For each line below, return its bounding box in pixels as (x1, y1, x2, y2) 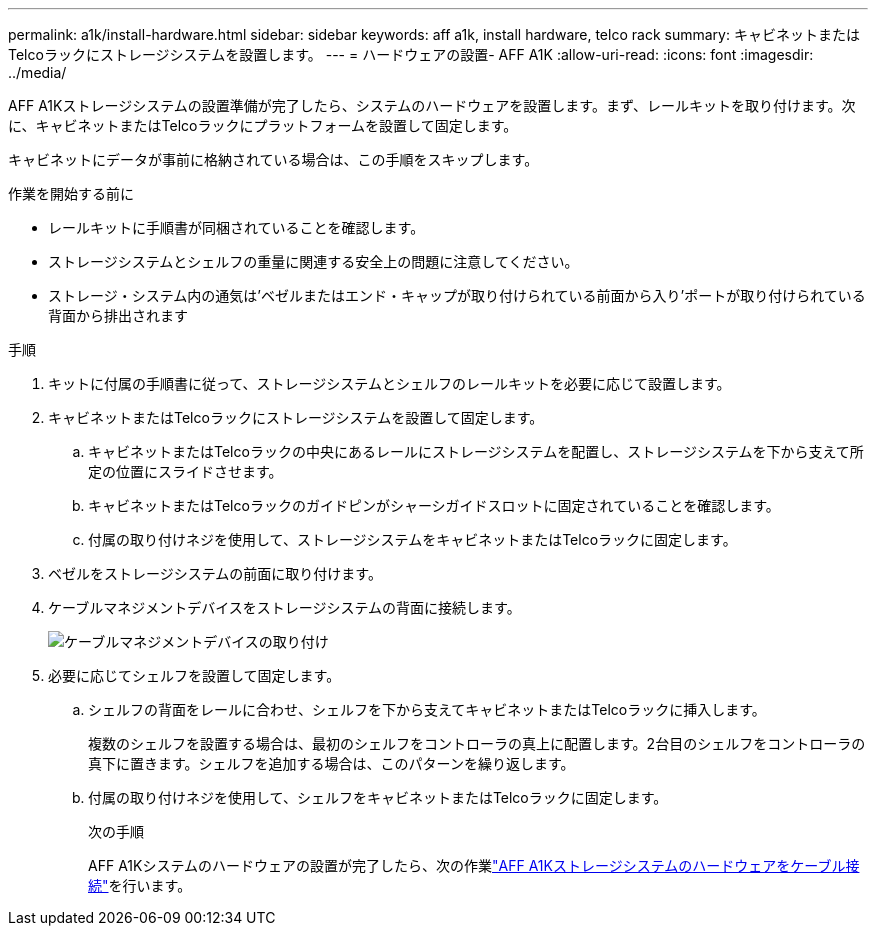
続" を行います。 (88, 877, 192, 894)
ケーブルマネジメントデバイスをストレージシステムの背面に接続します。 (48, 599, 521, 616)
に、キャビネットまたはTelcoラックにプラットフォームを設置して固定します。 (8, 117, 518, 134)
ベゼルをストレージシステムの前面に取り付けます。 (48, 565, 382, 582)
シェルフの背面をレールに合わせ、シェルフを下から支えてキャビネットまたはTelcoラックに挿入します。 (88, 701, 766, 718)
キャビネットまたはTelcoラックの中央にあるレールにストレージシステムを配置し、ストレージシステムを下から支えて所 (88, 443, 864, 460)
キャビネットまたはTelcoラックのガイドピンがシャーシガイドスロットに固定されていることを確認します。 (88, 497, 780, 514)
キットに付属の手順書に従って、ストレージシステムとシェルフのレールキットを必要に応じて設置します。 (48, 375, 731, 392)
